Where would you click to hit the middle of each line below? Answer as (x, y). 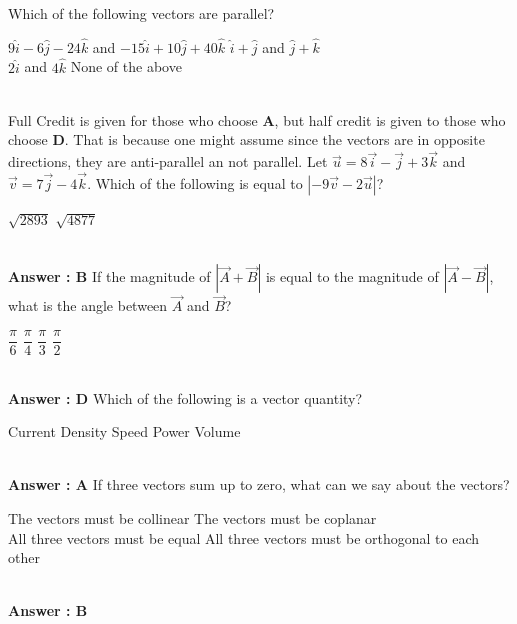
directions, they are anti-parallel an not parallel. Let (168, 161)
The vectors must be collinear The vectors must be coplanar (192, 518)
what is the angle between (88, 305)
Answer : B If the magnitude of (109, 276)
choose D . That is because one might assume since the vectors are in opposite (246, 139)
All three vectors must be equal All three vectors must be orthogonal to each (244, 537)
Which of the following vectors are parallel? (141, 13)
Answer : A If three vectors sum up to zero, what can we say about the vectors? (259, 484)
